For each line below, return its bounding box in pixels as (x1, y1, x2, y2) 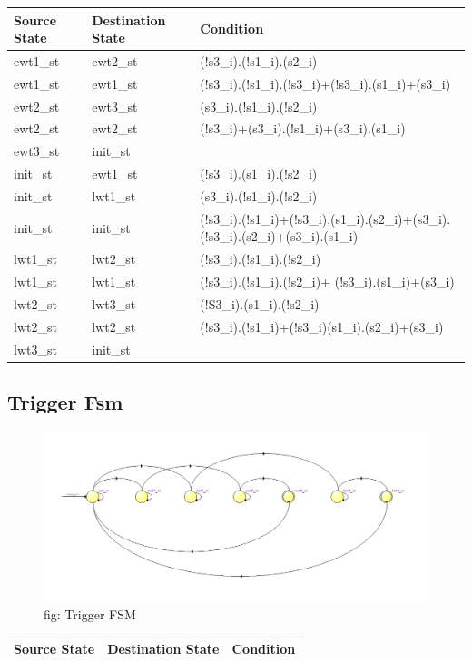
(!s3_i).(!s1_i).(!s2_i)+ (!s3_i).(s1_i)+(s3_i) (200, 272, 455, 291)
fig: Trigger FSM (44, 605, 136, 624)
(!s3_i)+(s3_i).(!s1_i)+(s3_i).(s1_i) (200, 119, 406, 138)
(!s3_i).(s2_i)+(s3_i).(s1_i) (200, 227, 359, 246)
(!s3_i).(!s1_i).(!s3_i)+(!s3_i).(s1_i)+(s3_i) (200, 73, 451, 92)
